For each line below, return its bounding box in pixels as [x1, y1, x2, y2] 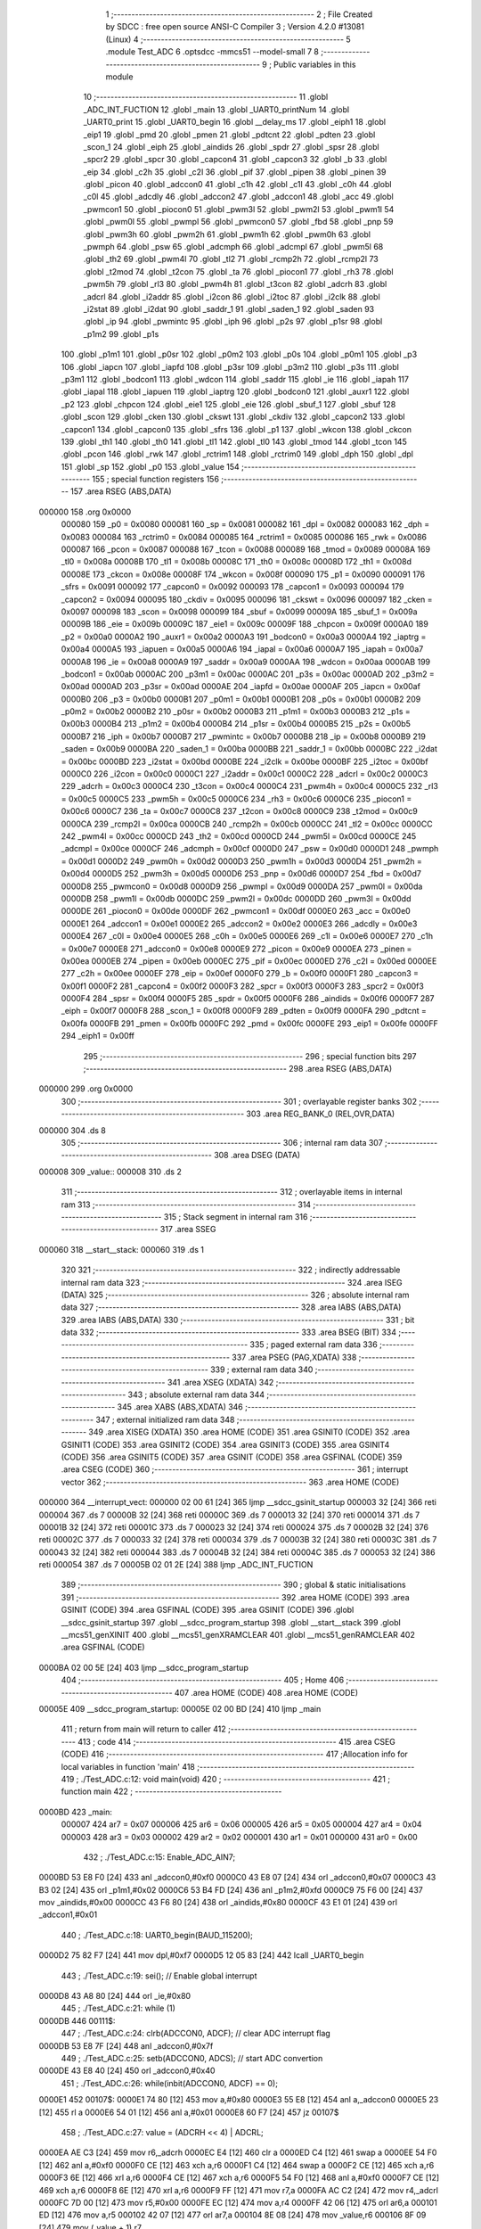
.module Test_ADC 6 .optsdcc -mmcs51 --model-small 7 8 [105, 46, 320, 57]
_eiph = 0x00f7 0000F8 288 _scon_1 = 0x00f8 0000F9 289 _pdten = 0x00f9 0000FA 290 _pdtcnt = [61, 1006, 427, 1016]
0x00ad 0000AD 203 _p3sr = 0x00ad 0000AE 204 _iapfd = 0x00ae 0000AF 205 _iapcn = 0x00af [61, 681, 420, 692]
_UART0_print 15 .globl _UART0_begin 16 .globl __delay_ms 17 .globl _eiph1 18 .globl [83, 117, 387, 127]
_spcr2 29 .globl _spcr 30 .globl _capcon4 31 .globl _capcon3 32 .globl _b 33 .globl [83, 154, 387, 165]
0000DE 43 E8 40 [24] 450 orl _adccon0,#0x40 [38, 2065, 216, 2077]
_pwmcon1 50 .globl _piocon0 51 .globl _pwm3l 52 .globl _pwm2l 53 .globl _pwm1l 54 [83, 203, 395, 214]
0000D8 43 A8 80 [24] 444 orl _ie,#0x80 [38, 1991, 192, 2002]
